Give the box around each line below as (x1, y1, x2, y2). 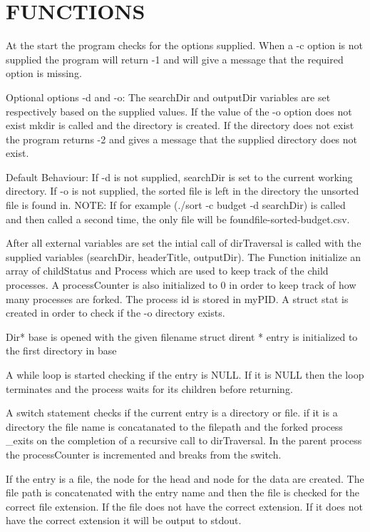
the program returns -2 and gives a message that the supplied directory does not (6, 131, 358, 146)
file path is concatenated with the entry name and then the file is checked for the (6, 485, 360, 500)
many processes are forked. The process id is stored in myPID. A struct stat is (6, 291, 349, 306)
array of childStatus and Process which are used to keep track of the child (6, 263, 329, 278)
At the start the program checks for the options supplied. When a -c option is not (6, 38, 364, 53)
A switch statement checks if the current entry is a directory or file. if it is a (6, 405, 338, 420)
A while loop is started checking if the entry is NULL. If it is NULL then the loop (6, 367, 364, 382)
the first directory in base (6, 343, 117, 358)
